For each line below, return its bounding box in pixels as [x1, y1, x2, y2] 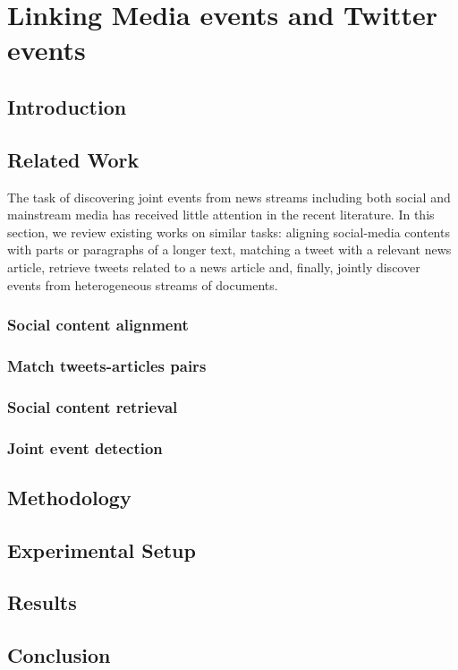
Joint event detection [7, 436, 163, 459]
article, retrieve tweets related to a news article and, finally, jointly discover [7, 257, 420, 276]
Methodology [7, 483, 131, 511]
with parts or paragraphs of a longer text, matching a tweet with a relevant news [7, 240, 452, 259]
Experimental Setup [7, 536, 196, 563]
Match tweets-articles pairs [7, 354, 207, 376]
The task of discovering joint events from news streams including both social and [7, 187, 451, 206]
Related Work [7, 145, 140, 173]
